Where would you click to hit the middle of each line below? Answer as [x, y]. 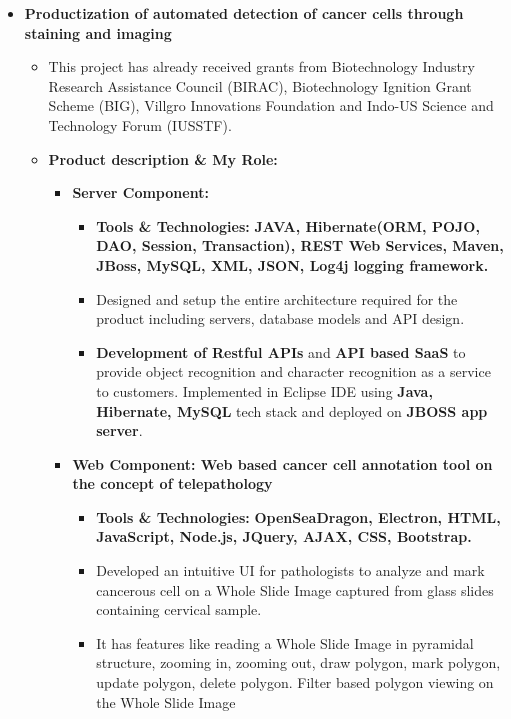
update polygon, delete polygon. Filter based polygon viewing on [295, 682]
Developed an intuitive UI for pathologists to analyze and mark [290, 570]
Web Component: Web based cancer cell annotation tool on [282, 463]
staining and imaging [98, 32]
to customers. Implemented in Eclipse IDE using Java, [264, 390]
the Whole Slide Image [166, 701]
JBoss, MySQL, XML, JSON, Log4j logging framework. [292, 264]
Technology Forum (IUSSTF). [140, 124]
